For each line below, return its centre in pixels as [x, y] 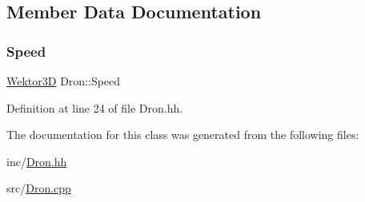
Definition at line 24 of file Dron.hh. [95, 107]
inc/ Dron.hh [37, 161]
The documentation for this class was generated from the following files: [183, 135]
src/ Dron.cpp [39, 188]
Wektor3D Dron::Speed [64, 81]
